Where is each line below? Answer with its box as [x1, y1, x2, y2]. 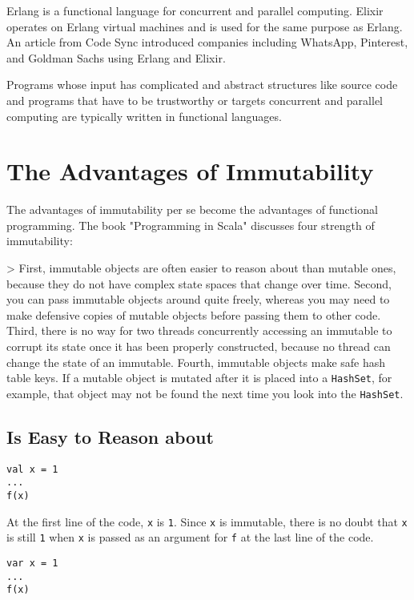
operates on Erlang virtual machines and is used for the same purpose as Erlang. [6, 18, 403, 34]
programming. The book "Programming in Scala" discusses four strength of [6, 216, 375, 233]
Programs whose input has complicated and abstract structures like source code [6, 76, 398, 93]
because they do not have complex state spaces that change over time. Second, [6, 275, 392, 292]
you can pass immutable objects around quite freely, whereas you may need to [6, 291, 390, 308]
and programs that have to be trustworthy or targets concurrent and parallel [6, 91, 383, 108]
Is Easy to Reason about [6, 424, 214, 449]
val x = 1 [6, 463, 58, 475]
